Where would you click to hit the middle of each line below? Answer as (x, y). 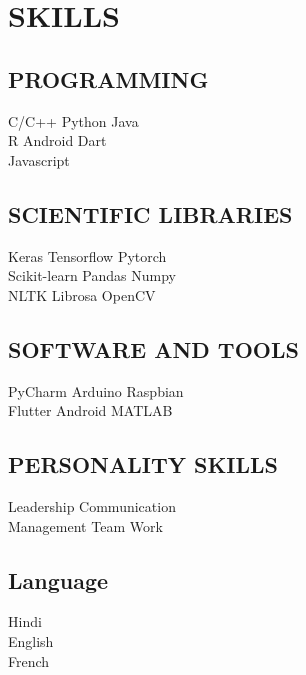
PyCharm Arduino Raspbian (96, 390)
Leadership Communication (92, 505)
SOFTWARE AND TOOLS (153, 348)
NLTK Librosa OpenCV (82, 294)
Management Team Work (85, 525)
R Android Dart (57, 140)
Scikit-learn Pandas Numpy (92, 275)
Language (58, 579)
